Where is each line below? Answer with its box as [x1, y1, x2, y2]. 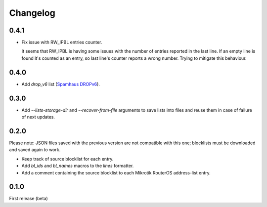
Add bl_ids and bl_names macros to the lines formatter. [21, 163, 134, 169]
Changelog [9, 7, 55, 18]
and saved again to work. [9, 147, 61, 153]
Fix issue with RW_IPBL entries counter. [21, 40, 102, 45]
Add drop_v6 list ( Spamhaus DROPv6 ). [21, 81, 100, 87]
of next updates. [21, 114, 55, 120]
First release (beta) [9, 196, 48, 202]
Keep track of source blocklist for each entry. [21, 156, 114, 162]
